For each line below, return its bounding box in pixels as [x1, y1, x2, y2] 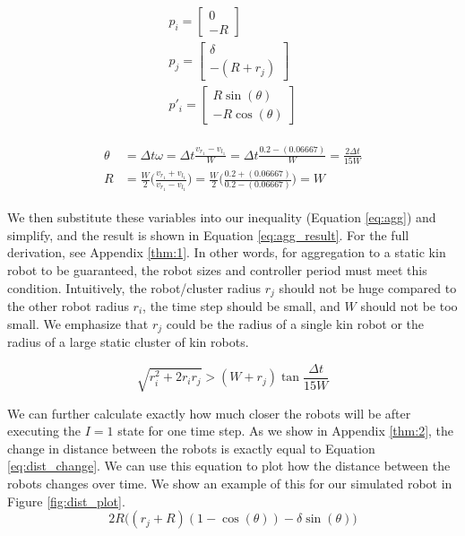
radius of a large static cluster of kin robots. [7, 333, 249, 351]
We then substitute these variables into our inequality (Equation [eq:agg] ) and [7, 208, 436, 227]
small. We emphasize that [7, 314, 149, 333]
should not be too [360, 296, 458, 315]
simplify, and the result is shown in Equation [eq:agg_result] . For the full [7, 225, 409, 244]
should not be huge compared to [279, 278, 457, 297]
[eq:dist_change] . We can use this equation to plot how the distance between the [7, 456, 451, 475]
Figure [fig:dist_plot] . [7, 491, 125, 510]
